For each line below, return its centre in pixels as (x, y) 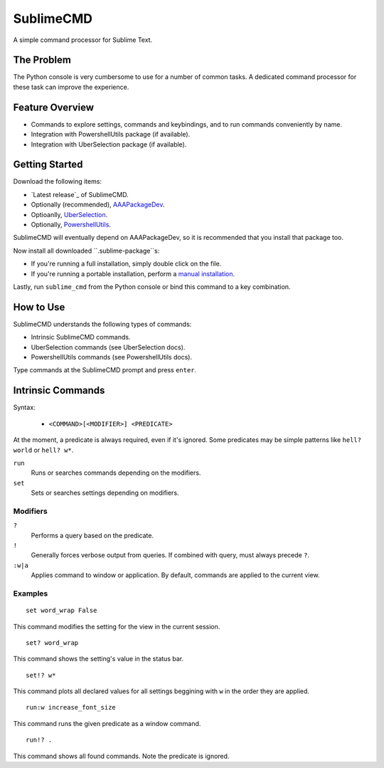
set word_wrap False (62, 611)
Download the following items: (58, 182)
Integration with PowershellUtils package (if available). (111, 135)
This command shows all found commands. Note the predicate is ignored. (121, 756)
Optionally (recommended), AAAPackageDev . (98, 205)
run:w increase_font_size (71, 707)
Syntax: (24, 407)
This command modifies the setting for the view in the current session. (117, 626)
